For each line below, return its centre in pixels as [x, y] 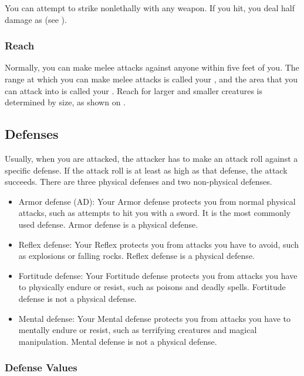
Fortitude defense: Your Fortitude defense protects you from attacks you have [158, 275]
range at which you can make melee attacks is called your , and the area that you [151, 79]
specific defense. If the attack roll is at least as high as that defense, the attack [146, 170]
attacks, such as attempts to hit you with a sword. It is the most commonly [155, 213]
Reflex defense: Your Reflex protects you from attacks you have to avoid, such [158, 244]
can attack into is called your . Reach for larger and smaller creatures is [134, 90]
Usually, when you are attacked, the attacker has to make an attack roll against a [151, 158]
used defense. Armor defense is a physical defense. [108, 224]
